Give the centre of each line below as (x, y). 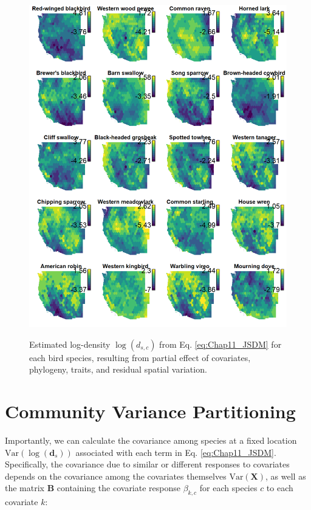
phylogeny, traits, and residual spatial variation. (118, 369)
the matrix (25, 488)
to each (280, 488)
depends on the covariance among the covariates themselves (116, 476)
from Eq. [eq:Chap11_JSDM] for (220, 344)
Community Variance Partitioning (150, 411)
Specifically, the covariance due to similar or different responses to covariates (147, 464)
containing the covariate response (118, 488)
